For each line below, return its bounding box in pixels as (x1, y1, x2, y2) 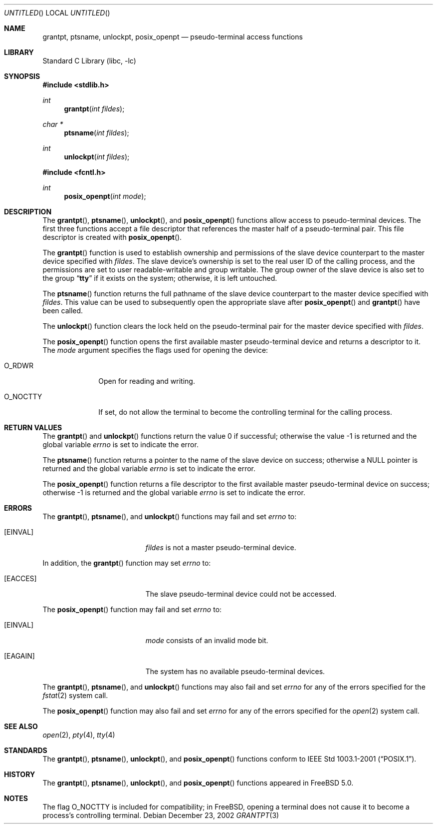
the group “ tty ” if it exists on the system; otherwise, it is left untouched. (42, 274, 277, 282)
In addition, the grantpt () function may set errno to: (42, 559, 211, 567)
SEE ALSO (4, 722, 38, 731)
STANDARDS (4, 746, 47, 755)
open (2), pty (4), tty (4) (42, 731, 115, 739)
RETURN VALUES (4, 423, 62, 432)
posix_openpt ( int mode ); (64, 192, 146, 200)
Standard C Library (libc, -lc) (42, 56, 136, 65)
